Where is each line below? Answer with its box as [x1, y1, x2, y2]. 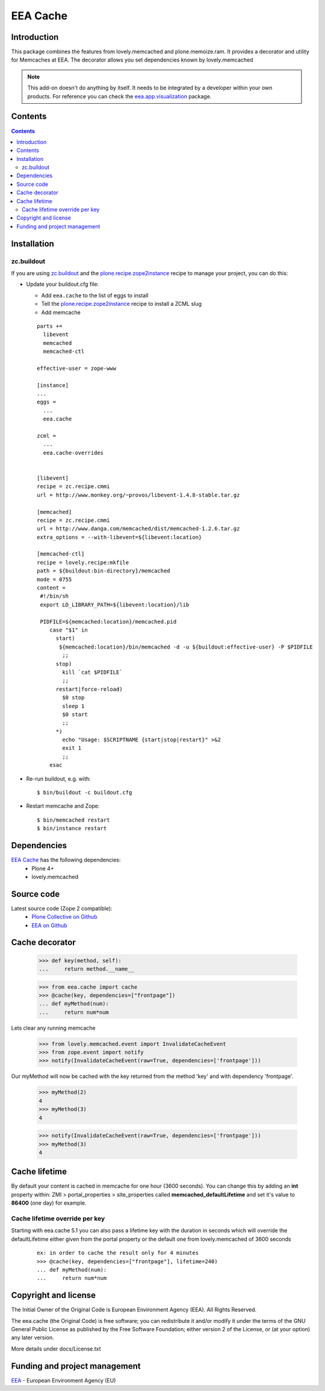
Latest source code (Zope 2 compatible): [11, 905, 113, 912]
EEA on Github [31, 922, 67, 929]
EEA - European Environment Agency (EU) [11, 1377, 116, 1384]
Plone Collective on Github [31, 913, 97, 920]
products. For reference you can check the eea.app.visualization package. [27, 92, 212, 100]
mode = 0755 [37, 576, 72, 583]
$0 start [62, 711, 88, 718]
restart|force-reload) [55, 685, 123, 692]
